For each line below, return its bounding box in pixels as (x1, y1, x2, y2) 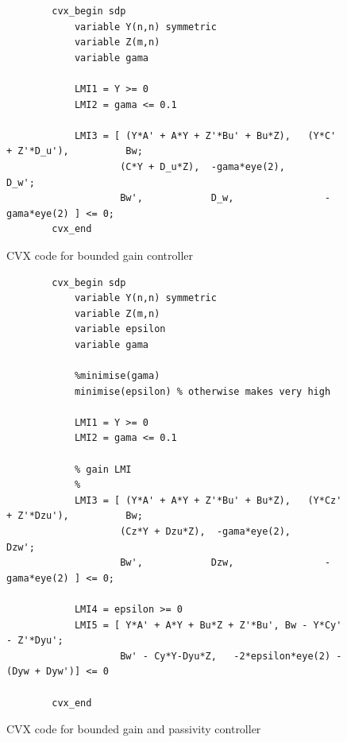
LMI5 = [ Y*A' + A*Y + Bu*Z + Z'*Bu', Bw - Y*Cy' (74, 619, 342, 631)
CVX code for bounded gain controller (6, 246, 194, 263)
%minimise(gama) (74, 370, 160, 382)
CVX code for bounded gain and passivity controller (6, 721, 261, 737)
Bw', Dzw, (120, 557, 234, 569)
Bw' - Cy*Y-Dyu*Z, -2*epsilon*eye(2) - (120, 650, 342, 662)
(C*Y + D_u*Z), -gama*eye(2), (120, 160, 285, 172)
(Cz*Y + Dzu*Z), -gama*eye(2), (120, 526, 291, 537)
